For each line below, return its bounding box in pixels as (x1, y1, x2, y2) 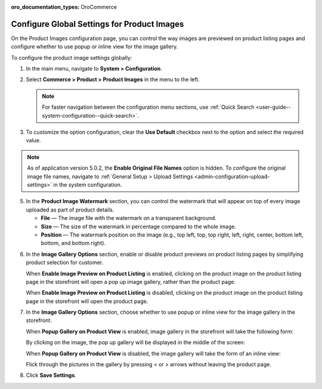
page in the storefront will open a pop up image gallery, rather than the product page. (26, 278, 236, 285)
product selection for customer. (26, 259, 104, 266)
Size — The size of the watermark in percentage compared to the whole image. (41, 223, 237, 230)
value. (26, 137, 41, 144)
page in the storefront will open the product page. (26, 298, 148, 305)
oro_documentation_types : (11, 4, 80, 10)
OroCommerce (80, 4, 117, 10)
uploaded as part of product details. (26, 206, 114, 213)
